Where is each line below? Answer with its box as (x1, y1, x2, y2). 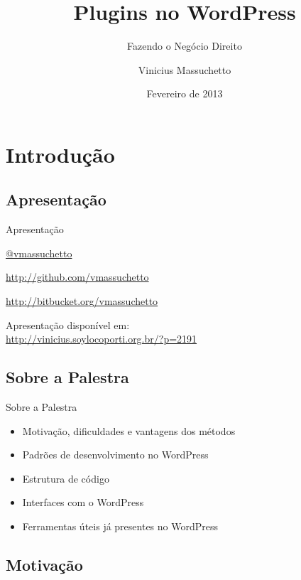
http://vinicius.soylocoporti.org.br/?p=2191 (6, 331, 197, 346)
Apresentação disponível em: (6, 317, 130, 332)
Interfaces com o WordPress (22, 495, 144, 510)
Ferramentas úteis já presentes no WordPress (22, 519, 218, 534)
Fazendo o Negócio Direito (127, 38, 242, 53)
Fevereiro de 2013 (146, 86, 223, 101)
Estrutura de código (22, 471, 109, 485)
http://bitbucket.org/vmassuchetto (6, 294, 158, 308)
